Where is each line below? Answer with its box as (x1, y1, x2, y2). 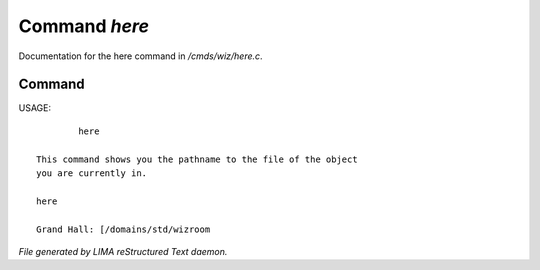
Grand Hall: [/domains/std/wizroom (36, 223, 211, 235)
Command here (18, 15, 150, 37)
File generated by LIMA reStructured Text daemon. (18, 245, 228, 257)
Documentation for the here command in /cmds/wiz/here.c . (18, 50, 264, 62)
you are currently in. (36, 168, 148, 179)
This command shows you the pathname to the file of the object (36, 153, 359, 165)
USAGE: (18, 102, 52, 114)
